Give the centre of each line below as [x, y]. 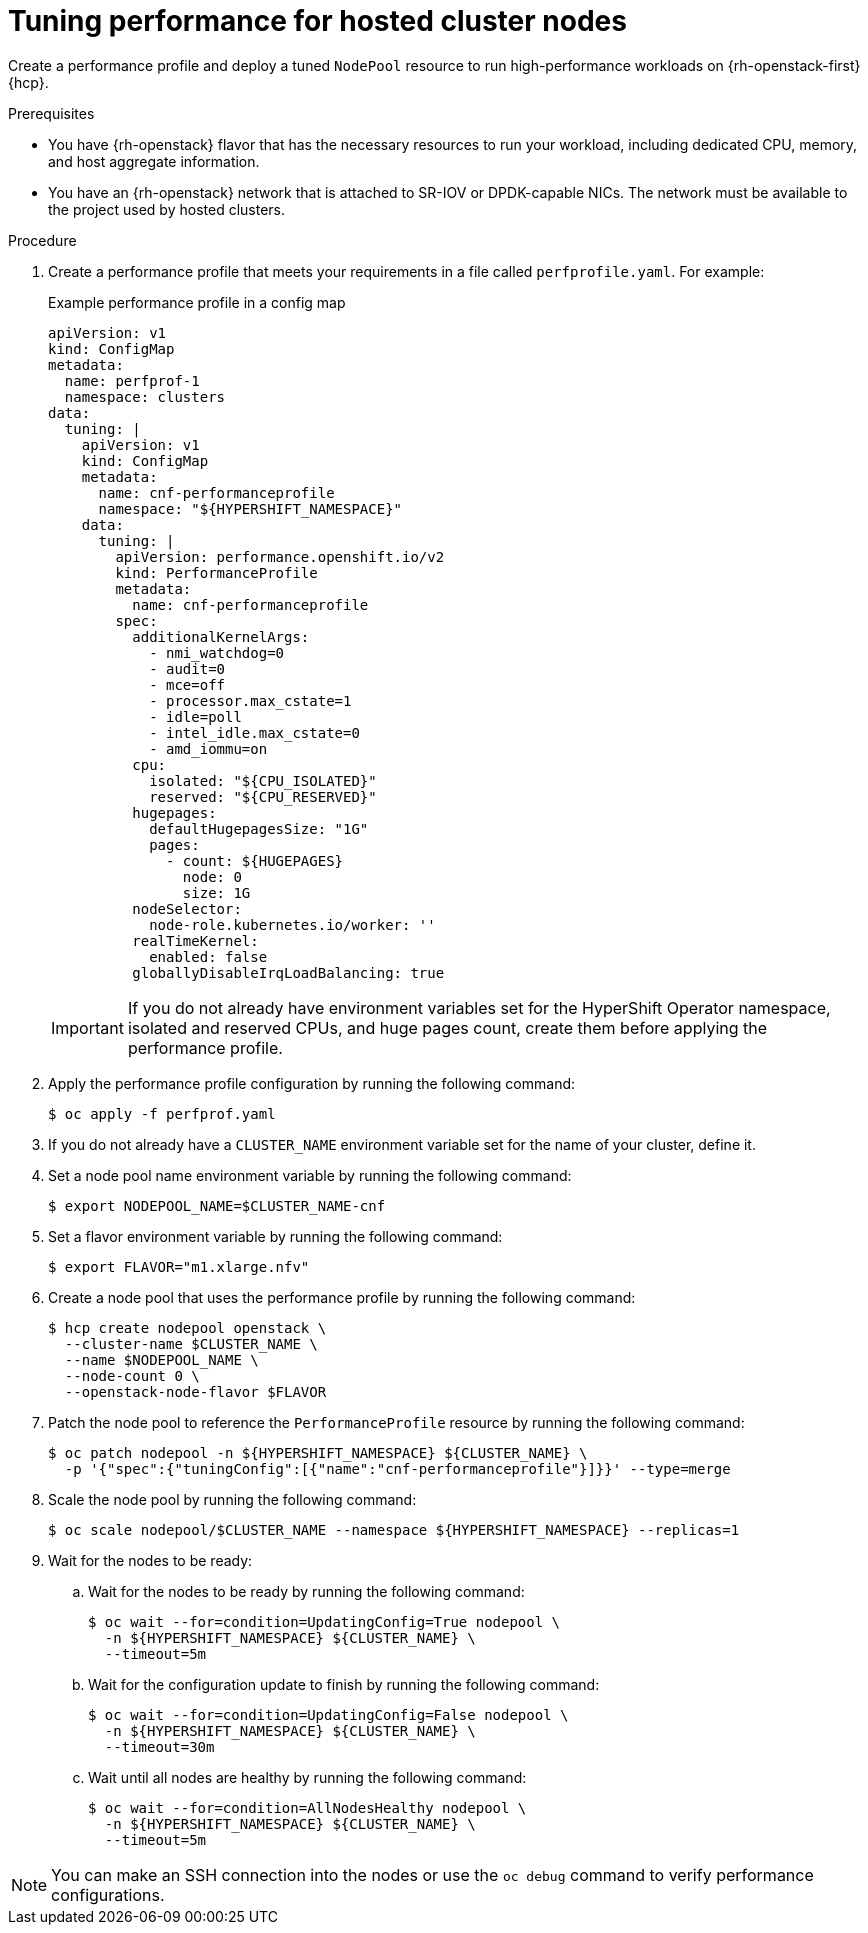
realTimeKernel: [195, 940]
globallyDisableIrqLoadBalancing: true [288, 972]
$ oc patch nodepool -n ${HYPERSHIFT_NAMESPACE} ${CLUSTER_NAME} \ [318, 1452]
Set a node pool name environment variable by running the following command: [310, 1175]
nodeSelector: [187, 908]
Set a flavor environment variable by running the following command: [275, 1236]
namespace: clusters [145, 396]
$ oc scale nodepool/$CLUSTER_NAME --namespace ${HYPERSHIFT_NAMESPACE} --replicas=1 [394, 1529]
